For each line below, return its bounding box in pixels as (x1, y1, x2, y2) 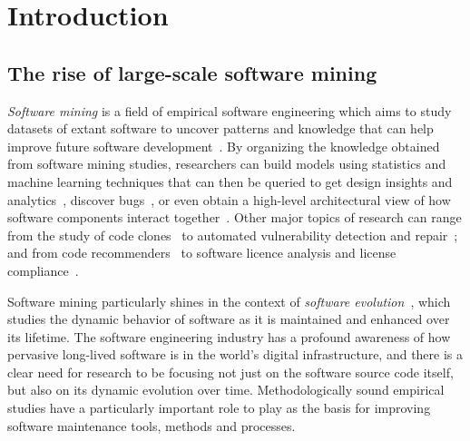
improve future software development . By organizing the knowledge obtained (7, 136, 440, 155)
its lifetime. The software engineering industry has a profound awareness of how (7, 327, 451, 346)
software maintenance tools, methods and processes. (7, 416, 296, 435)
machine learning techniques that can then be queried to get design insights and (7, 171, 453, 191)
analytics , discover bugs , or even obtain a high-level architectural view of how (7, 190, 451, 209)
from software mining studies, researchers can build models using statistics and (7, 154, 446, 173)
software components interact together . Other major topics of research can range (7, 208, 462, 227)
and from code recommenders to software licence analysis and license (7, 243, 397, 262)
